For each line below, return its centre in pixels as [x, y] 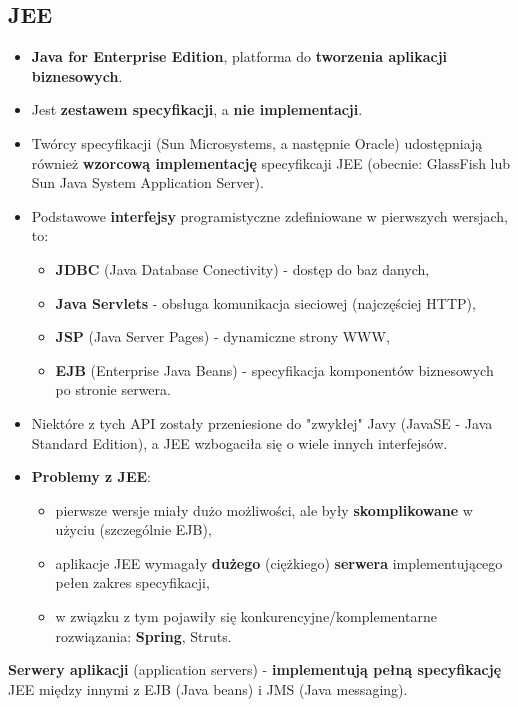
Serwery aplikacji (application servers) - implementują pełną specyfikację [255, 669]
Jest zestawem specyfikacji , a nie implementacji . [197, 109]
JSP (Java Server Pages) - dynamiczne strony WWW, [222, 336]
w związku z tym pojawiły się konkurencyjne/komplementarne [246, 616]
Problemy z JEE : [91, 476]
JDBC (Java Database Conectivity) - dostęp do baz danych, [242, 268]
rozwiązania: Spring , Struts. [143, 635]
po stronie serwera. [113, 389]
